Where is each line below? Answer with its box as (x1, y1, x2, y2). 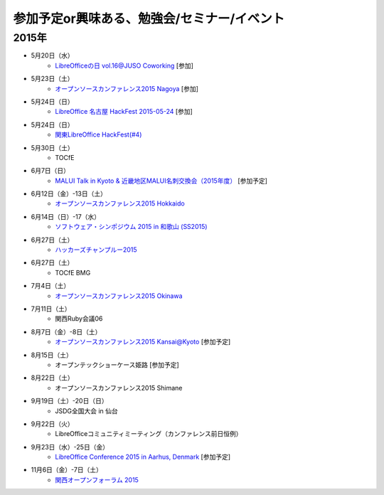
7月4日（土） (31, 282, 70, 290)
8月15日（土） (31, 351, 73, 359)
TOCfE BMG (55, 268, 91, 277)
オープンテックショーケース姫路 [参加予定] (55, 360, 179, 369)
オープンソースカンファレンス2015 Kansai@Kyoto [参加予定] (55, 338, 231, 346)
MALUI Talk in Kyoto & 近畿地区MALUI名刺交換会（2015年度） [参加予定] (55, 176, 268, 185)
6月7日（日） (31, 166, 70, 175)
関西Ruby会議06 (55, 314, 103, 323)
